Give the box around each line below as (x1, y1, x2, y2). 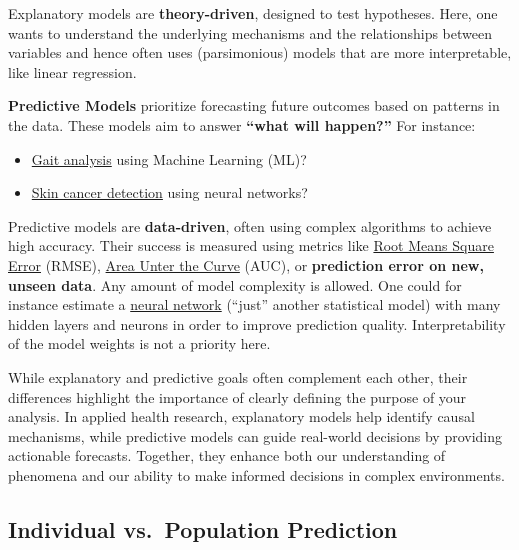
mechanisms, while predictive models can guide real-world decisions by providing (8, 425, 503, 446)
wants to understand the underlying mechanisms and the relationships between (8, 22, 492, 43)
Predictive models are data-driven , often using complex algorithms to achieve (8, 215, 492, 236)
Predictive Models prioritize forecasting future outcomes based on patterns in (8, 95, 500, 116)
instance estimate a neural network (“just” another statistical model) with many (8, 294, 501, 315)
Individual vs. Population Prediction (8, 513, 398, 544)
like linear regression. (8, 61, 137, 82)
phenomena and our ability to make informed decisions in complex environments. (8, 464, 505, 485)
